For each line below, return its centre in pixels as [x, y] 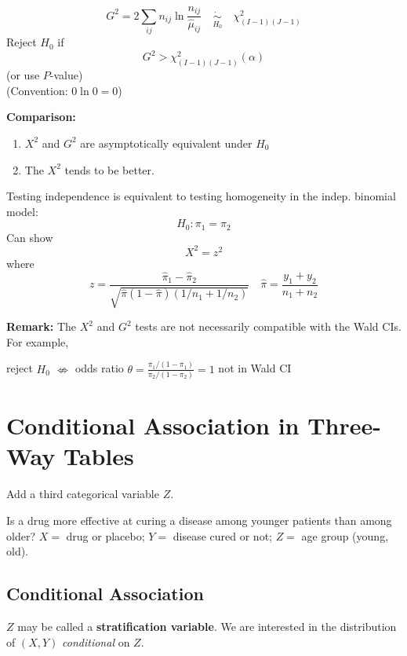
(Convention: [37, 90]
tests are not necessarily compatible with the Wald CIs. [268, 326]
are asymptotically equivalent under [166, 143]
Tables [99, 456]
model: [22, 211]
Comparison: [41, 117]
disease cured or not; [222, 535]
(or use [23, 75]
